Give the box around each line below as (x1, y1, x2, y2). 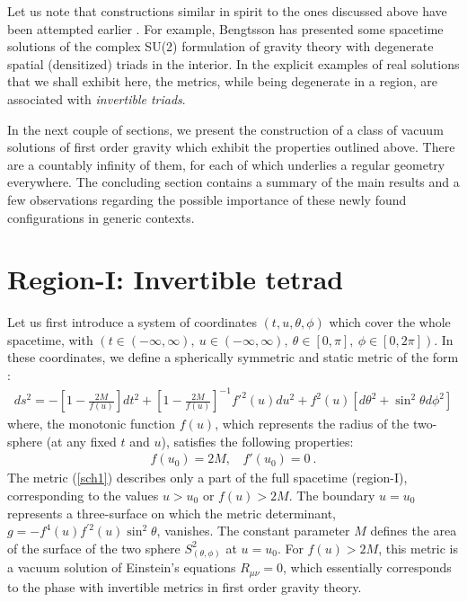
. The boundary (288, 485, 375, 504)
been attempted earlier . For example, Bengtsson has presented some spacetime (7, 19, 444, 38)
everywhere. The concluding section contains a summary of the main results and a (7, 173, 460, 191)
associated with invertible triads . (7, 89, 186, 108)
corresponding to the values (7, 485, 159, 504)
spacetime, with (7, 330, 93, 349)
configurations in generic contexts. (7, 208, 195, 226)
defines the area (370, 521, 457, 540)
